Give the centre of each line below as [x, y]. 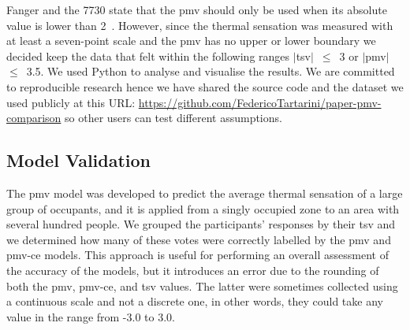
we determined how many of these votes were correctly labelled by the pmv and [199, 239]
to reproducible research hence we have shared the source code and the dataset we [205, 86]
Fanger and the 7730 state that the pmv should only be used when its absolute [197, 9]
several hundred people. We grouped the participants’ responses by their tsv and [201, 224]
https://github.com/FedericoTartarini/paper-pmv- [260, 102]
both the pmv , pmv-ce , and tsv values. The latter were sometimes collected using [202, 286]
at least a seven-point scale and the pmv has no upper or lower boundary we [191, 41]
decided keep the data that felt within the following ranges [148, 56]
